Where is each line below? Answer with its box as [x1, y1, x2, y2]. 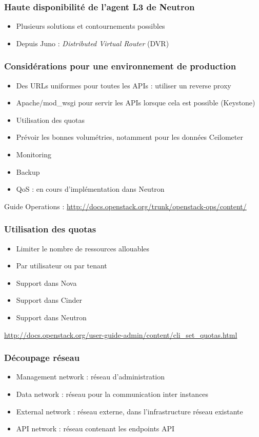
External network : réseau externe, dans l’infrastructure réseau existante [16, 406, 243, 416]
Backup [16, 166, 40, 177]
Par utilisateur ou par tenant [16, 260, 107, 271]
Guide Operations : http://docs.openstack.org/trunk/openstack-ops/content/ [4, 201, 247, 211]
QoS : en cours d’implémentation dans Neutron [16, 184, 165, 194]
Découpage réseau [4, 351, 80, 364]
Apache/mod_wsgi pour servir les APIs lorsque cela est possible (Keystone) [16, 97, 255, 108]
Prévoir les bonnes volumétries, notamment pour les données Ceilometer [16, 132, 243, 142]
